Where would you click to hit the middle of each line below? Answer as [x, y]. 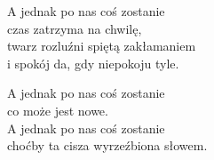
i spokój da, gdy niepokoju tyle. [93, 63]
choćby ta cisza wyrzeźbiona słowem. [107, 145]
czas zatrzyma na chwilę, [75, 28]
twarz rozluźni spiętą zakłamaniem [102, 46]
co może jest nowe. [58, 110]
